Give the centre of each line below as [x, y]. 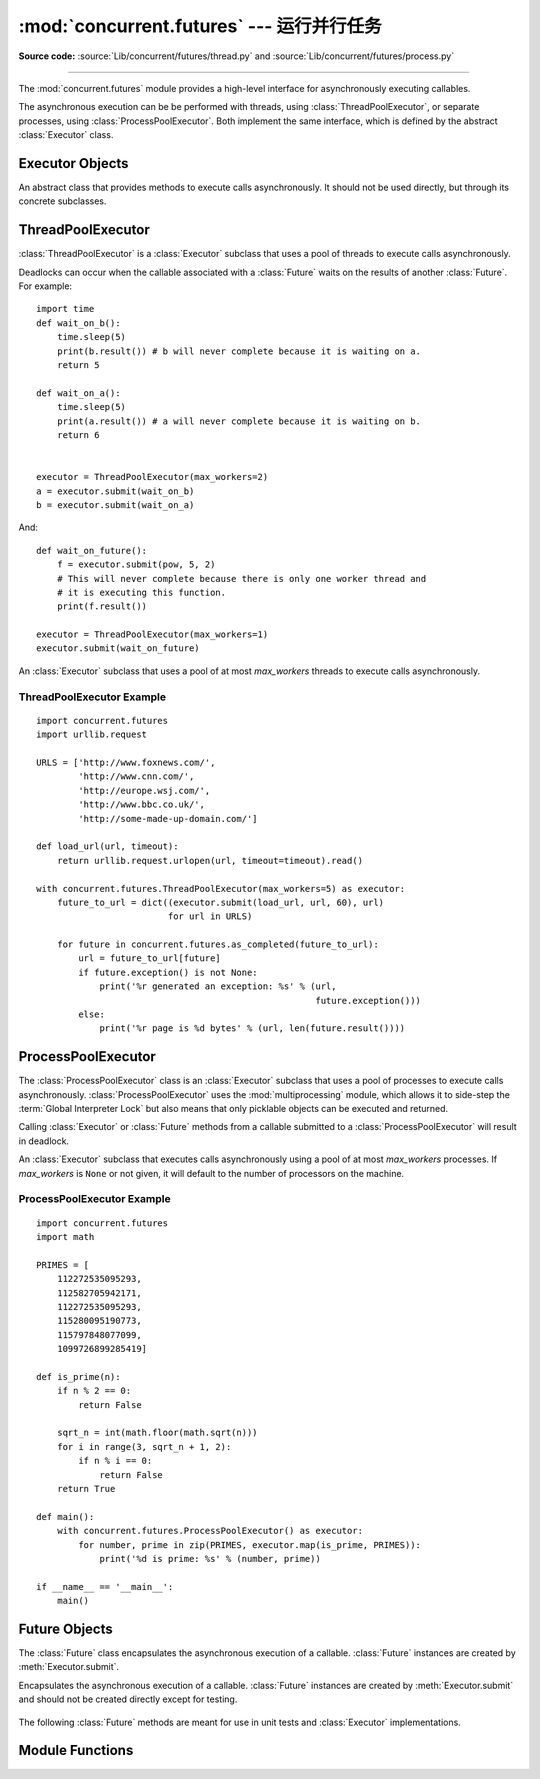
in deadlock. [44, 1141]
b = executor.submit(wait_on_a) [115, 504]
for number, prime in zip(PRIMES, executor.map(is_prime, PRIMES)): [250, 1544]
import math [65, 1236]
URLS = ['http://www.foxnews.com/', [126, 762]
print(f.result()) [102, 606]
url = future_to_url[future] [150, 958]
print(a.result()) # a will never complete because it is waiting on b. [239, 421]
